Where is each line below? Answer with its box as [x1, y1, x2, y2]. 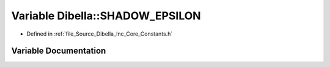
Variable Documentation [11, 46, 106, 56]
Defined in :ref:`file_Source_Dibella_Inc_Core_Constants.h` [26, 30, 173, 37]
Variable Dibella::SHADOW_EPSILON [11, 9, 201, 22]
